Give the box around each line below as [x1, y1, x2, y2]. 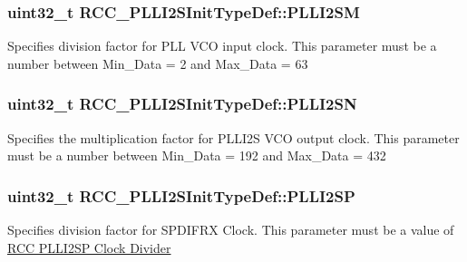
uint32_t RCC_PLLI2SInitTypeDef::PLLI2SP [7, 184, 355, 207]
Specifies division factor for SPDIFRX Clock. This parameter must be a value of [7, 220, 454, 239]
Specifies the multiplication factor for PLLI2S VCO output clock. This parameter [7, 128, 460, 147]
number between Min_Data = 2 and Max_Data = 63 [7, 53, 308, 73]
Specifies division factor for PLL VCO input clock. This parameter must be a [7, 36, 437, 55]
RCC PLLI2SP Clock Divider [7, 238, 171, 257]
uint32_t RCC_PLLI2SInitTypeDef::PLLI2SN [7, 92, 357, 115]
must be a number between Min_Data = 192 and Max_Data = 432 [7, 146, 386, 165]
